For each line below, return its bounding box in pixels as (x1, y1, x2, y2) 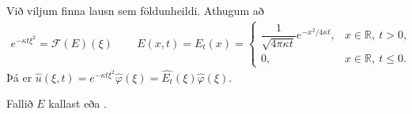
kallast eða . (48, 95, 107, 112)
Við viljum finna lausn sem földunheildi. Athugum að (6, 2, 264, 18)
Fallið (6, 95, 33, 112)
